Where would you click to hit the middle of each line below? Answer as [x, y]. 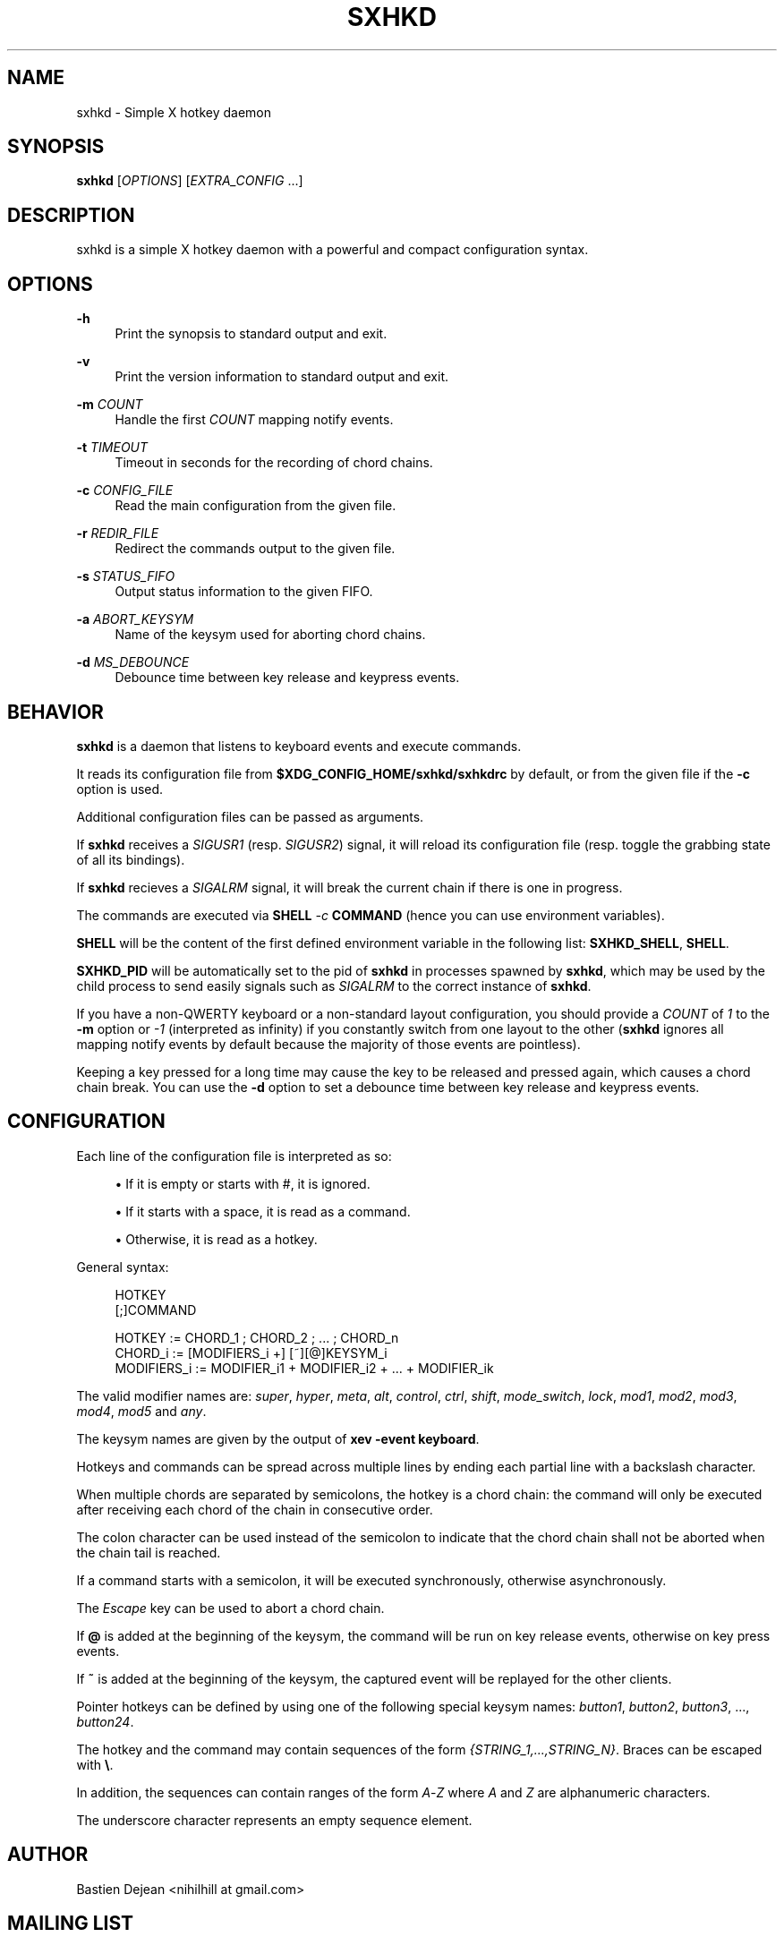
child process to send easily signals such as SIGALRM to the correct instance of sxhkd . [334, 986]
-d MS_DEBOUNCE [133, 662]
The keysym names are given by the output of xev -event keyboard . [278, 1438]
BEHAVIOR [55, 712]
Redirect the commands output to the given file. [255, 549]
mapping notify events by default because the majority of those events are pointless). [328, 1044]
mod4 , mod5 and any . [141, 1411]
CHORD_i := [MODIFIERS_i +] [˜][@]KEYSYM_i [251, 1352]
